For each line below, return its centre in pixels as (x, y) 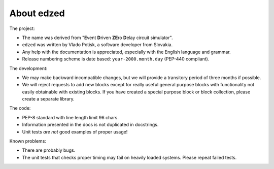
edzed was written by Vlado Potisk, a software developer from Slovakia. (97, 45)
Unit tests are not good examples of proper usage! (75, 131)
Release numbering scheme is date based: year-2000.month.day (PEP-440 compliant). (116, 59)
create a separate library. (48, 99)
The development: (28, 68)
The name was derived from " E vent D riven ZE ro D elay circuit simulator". (97, 38)
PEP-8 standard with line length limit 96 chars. (70, 117)
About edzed (37, 13)
